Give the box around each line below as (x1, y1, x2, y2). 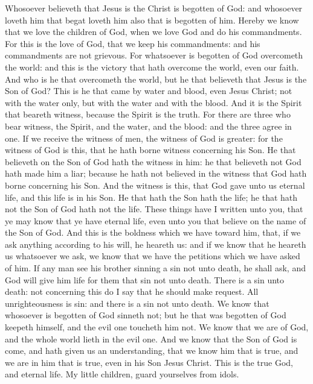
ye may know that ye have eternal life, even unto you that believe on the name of (5, 214, 306, 227)
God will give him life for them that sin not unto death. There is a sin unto (5, 273, 285, 286)
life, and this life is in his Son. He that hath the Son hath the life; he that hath (5, 190, 298, 203)
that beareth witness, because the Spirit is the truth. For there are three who (5, 108, 291, 121)
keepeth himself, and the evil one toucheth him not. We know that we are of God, (5, 321, 309, 333)
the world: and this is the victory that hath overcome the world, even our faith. (5, 60, 299, 73)
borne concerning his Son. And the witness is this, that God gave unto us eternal (5, 178, 305, 191)
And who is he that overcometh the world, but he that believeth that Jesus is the (5, 72, 307, 85)
